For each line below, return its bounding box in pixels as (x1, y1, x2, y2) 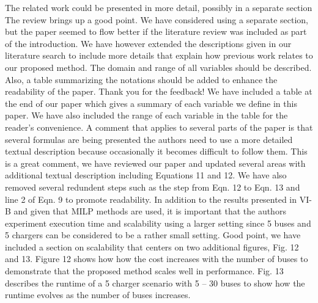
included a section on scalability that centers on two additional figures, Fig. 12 (5, 240, 299, 253)
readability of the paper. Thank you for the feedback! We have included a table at (5, 85, 312, 98)
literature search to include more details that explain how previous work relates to (5, 49, 313, 62)
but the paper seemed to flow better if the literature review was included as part (5, 25, 307, 38)
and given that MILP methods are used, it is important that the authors (13, 205, 286, 217)
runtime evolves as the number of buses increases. (5, 288, 191, 301)
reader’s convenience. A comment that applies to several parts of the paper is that (5, 120, 313, 133)
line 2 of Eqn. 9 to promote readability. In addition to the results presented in (5, 192, 297, 205)
